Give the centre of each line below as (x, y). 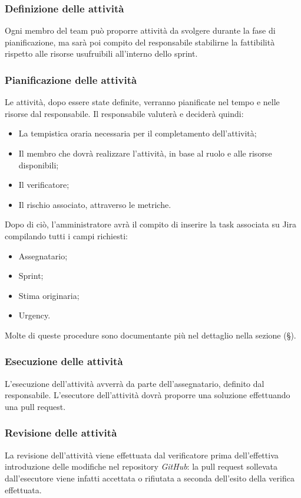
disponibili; (39, 165)
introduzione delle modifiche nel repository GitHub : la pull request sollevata (141, 466)
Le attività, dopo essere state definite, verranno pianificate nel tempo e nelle (142, 102)
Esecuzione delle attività (64, 361)
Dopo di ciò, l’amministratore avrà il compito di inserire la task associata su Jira (150, 224)
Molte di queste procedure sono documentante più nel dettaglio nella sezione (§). (150, 335)
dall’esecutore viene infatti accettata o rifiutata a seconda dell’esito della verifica (150, 478)
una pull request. (35, 406)
